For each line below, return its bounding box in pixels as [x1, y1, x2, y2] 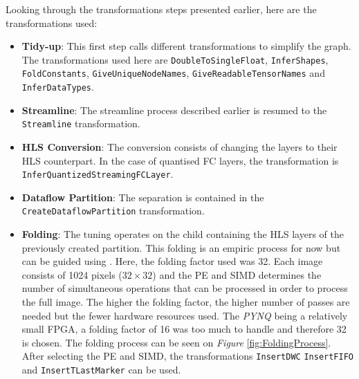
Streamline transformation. [21, 116, 140, 131]
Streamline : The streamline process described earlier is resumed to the [21, 102, 327, 117]
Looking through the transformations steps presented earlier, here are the [6, 2, 317, 16]
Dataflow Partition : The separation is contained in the [21, 189, 264, 204]
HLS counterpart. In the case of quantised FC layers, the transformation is [21, 153, 339, 167]
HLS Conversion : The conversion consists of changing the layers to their [21, 140, 338, 154]
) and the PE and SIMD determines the [152, 267, 322, 281]
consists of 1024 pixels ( [21, 267, 122, 281]
